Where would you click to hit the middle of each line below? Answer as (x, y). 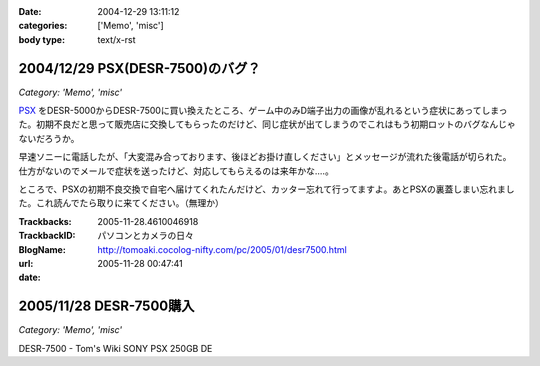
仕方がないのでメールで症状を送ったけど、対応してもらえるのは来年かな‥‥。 (176, 171)
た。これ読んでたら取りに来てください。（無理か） (121, 203)
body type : (41, 39)
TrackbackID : (47, 236)
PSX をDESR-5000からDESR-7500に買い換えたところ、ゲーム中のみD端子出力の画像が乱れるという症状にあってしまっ (263, 111)
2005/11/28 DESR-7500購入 (106, 306)
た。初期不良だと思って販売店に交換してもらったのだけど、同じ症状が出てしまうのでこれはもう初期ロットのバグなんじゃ (267, 124)
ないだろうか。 (49, 138)
